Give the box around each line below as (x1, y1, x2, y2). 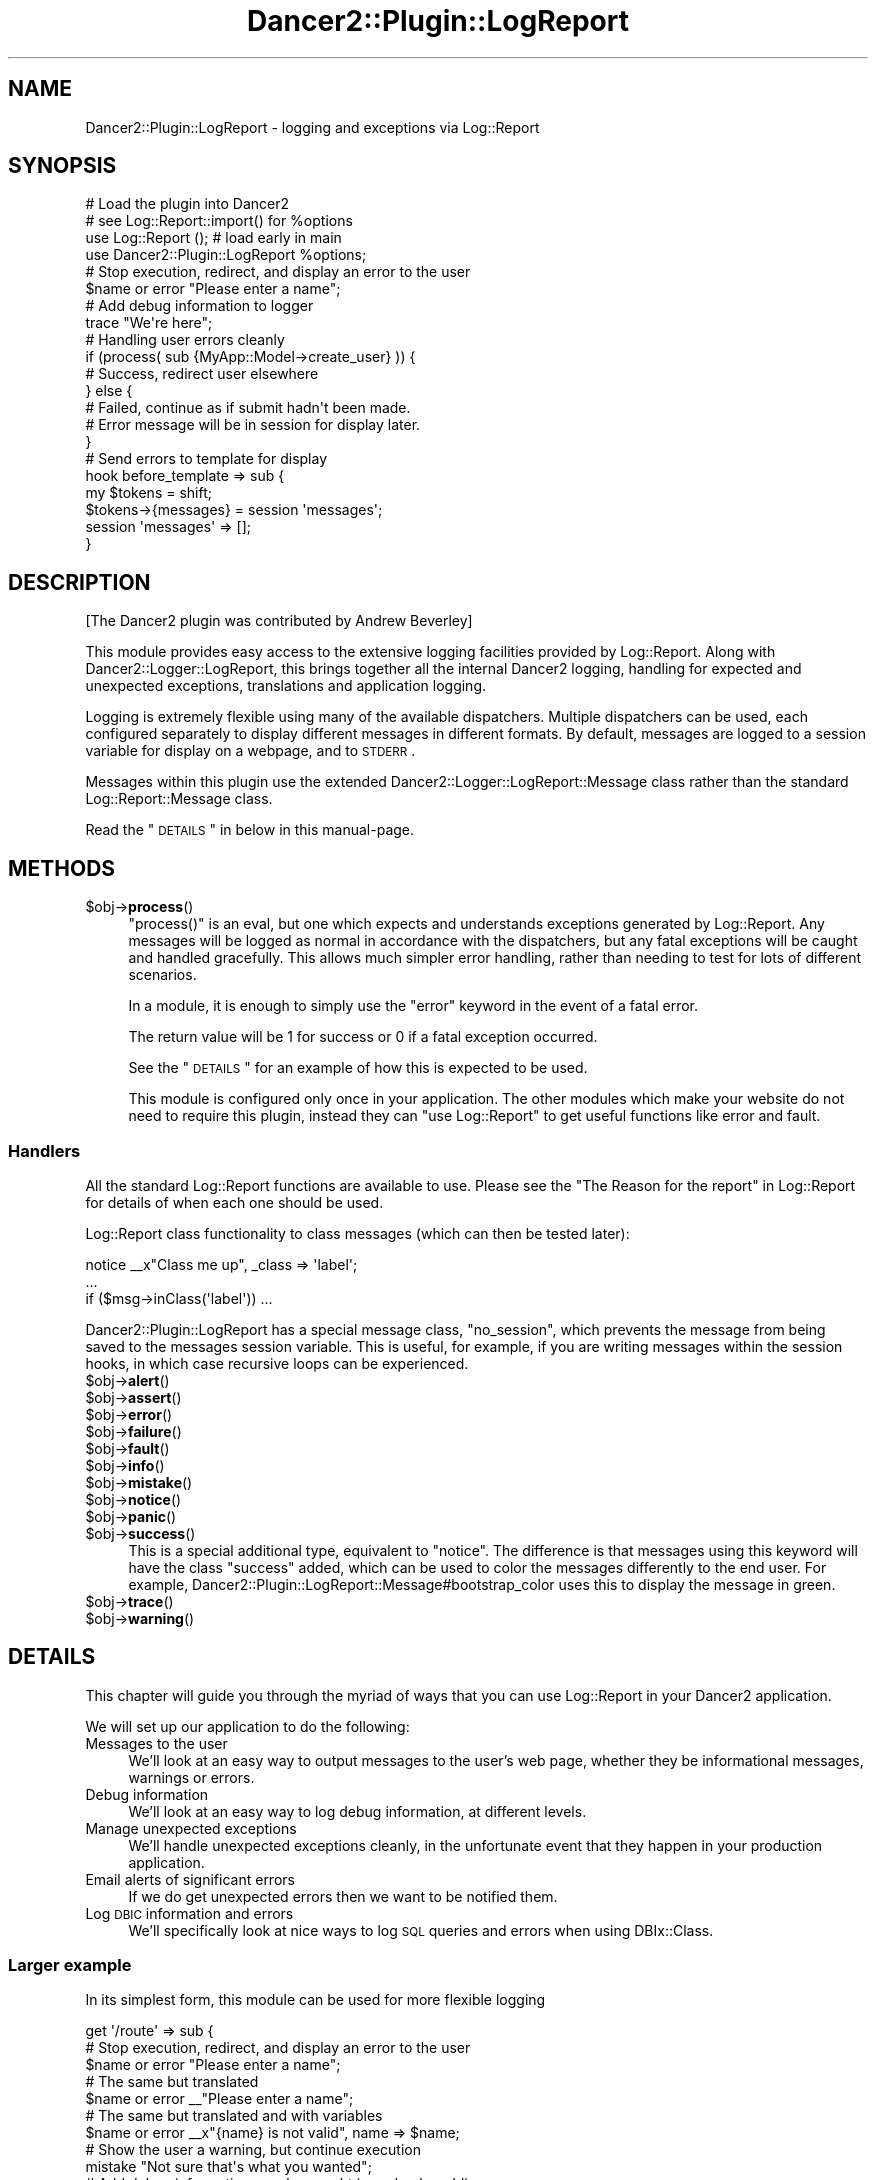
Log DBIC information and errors (85, 1904, 294, 1922)
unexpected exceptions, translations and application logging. (85, 677, 487, 695)
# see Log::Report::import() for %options (85, 212, 353, 230)
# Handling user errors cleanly (85, 331, 285, 349)
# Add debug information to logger (85, 297, 314, 315)
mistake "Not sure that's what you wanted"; (85, 2158, 372, 2176)
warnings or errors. (128, 1768, 255, 1786)
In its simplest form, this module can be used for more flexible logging (85, 1991, 546, 2009)
